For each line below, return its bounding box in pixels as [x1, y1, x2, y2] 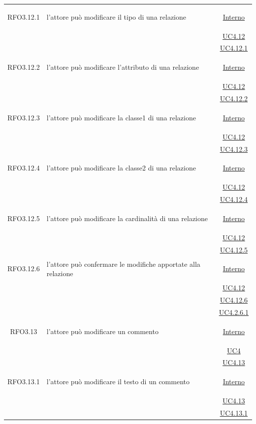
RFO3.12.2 [7, 62, 40, 72]
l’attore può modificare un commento [46, 326, 159, 336]
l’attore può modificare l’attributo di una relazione [46, 62, 199, 72]
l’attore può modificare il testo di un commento [46, 376, 190, 387]
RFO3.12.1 [7, 11, 40, 22]
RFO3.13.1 [7, 376, 40, 387]
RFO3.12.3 [7, 112, 40, 122]
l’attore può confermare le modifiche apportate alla [46, 258, 200, 269]
